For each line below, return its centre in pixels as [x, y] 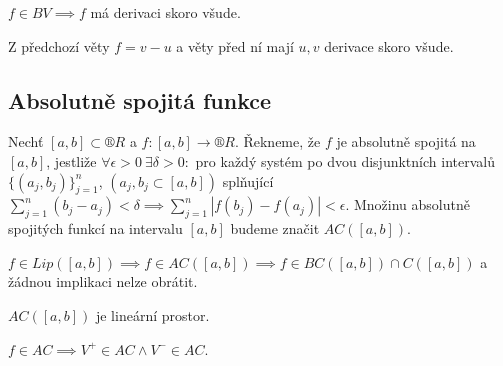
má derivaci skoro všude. [165, 12]
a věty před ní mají [235, 45]
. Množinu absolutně [407, 204]
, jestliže [71, 160]
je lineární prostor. [152, 314]
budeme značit [275, 228]
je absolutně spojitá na [406, 141]
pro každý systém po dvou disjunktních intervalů [345, 160]
